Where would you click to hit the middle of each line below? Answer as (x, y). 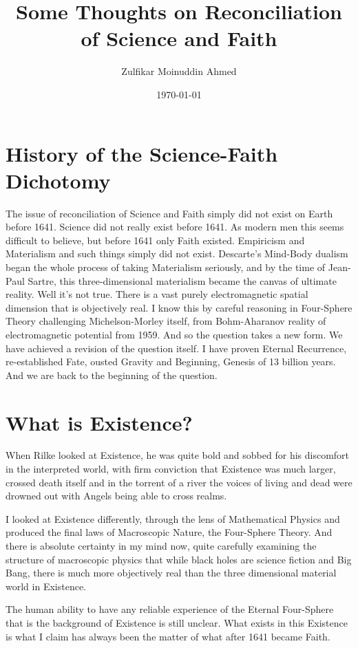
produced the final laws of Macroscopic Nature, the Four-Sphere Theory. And (169, 532)
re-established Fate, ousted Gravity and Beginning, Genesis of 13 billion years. (171, 361)
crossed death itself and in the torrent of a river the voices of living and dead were (179, 482)
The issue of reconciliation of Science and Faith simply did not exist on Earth (169, 213)
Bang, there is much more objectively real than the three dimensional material (171, 573)
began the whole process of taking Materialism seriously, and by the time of (166, 267)
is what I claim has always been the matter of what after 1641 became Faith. (168, 636)
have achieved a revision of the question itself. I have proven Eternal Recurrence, (176, 348)
